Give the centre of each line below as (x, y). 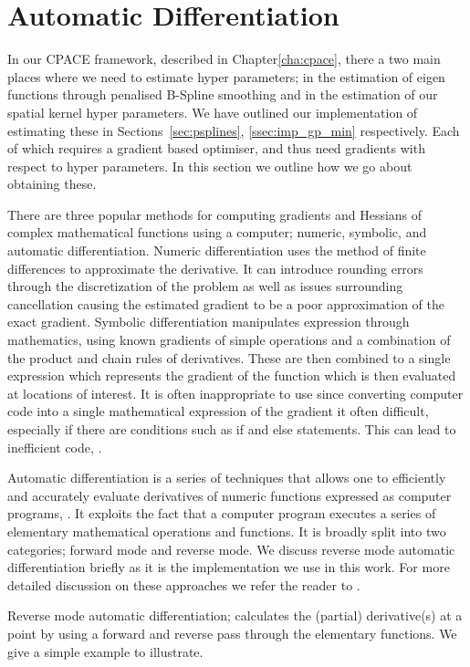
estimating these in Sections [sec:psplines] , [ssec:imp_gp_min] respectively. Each (234, 130)
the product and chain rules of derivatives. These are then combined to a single (229, 357)
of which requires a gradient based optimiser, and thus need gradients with (216, 148)
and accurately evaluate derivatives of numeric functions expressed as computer (230, 495)
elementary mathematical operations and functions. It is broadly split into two (227, 531)
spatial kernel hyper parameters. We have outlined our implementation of (213, 112)
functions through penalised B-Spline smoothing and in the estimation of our (223, 94)
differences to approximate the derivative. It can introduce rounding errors (215, 268)
